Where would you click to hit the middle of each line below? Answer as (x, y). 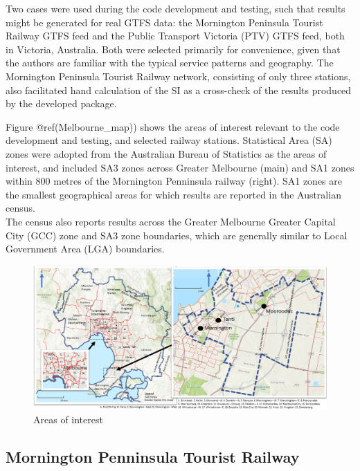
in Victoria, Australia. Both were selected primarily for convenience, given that (173, 49)
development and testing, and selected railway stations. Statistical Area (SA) (169, 140)
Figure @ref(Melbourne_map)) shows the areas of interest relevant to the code (173, 126)
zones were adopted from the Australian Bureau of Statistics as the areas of (166, 153)
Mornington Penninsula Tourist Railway (153, 456)
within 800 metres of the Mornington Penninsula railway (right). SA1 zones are (174, 181)
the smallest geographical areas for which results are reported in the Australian (173, 194)
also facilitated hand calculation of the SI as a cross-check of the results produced (179, 90)
